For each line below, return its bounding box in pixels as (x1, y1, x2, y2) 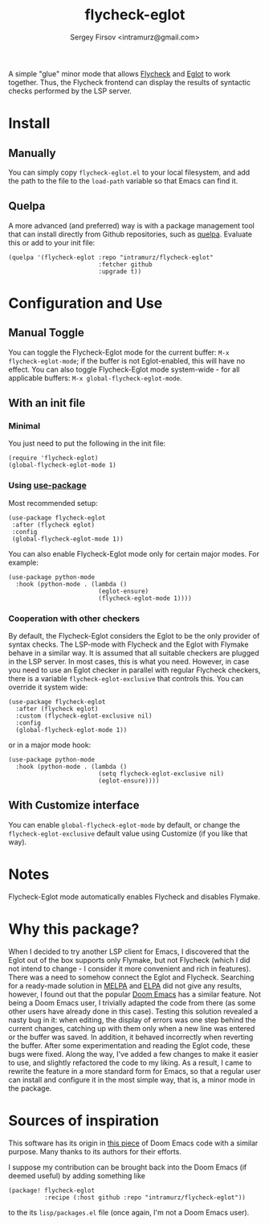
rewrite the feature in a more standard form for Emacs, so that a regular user (8, 1066, 261, 1075)
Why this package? (8, 919, 140, 938)
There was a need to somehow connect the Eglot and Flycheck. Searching (8, 972, 255, 982)
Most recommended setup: (8, 498, 98, 508)
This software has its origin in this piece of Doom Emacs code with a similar (8, 1138, 259, 1148)
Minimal (8, 421, 41, 432)
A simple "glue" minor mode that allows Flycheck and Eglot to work (8, 68, 231, 78)
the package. (8, 1083, 52, 1093)
